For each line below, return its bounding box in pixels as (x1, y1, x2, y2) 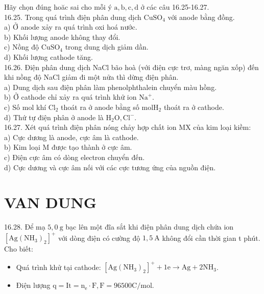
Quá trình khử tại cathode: (16, 261, 101, 272)
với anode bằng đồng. (167, 11, 235, 22)
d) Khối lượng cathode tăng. (4, 51, 93, 62)
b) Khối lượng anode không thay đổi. (4, 31, 121, 42)
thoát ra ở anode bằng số (61, 101, 139, 112)
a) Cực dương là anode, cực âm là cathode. (4, 131, 139, 142)
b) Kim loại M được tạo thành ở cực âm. (4, 142, 132, 152)
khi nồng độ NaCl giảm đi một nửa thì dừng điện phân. (4, 72, 179, 82)
